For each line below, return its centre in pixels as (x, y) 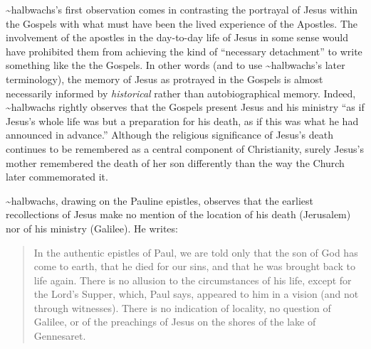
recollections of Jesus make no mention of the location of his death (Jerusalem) (178, 214)
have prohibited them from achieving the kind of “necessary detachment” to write (184, 51)
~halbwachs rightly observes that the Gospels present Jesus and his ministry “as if (185, 107)
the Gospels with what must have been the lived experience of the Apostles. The (182, 23)
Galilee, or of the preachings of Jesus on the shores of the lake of (175, 322)
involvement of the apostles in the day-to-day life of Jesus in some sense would (177, 37)
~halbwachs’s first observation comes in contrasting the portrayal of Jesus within (182, 9)
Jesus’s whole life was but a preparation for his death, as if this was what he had (182, 120)
